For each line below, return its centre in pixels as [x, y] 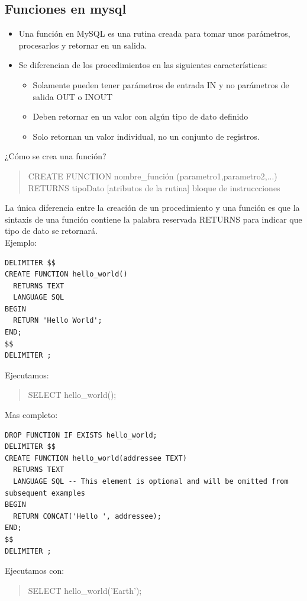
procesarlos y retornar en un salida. [83, 45]
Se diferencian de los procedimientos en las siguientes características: [143, 65]
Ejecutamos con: [35, 571]
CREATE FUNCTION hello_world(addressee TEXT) [96, 458]
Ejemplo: [21, 242]
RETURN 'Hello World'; [58, 321]
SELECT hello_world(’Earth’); [85, 590]
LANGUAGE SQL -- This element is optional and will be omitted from [151, 482]
